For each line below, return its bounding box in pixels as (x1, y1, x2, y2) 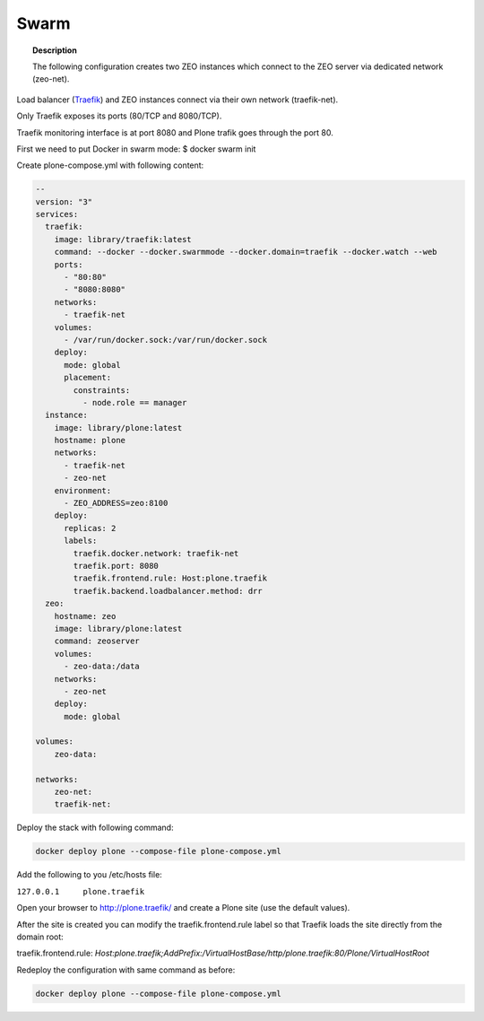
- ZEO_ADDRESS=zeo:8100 (64, 498, 169, 509)
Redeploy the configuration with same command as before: (16, 964, 236, 975)
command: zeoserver (54, 636, 141, 646)
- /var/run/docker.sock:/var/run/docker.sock (64, 335, 268, 345)
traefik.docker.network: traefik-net (73, 548, 239, 558)
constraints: (73, 385, 131, 395)
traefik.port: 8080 (73, 561, 159, 571)
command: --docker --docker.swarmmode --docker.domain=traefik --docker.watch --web (54, 247, 438, 257)
